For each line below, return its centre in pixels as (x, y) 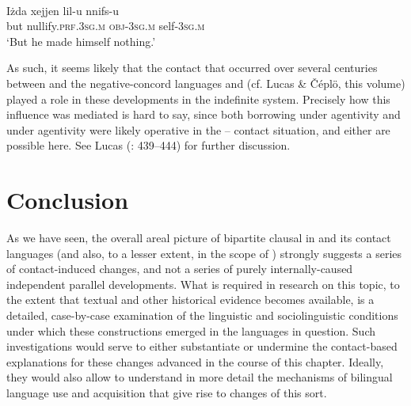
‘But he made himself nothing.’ (81, 41)
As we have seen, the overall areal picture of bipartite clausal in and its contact (199, 238)
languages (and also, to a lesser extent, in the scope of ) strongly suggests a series (204, 253)
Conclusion (68, 200)
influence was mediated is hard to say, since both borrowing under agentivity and (204, 114)
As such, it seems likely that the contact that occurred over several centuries (192, 68)
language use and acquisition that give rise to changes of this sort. (167, 393)
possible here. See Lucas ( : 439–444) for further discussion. (148, 145)
